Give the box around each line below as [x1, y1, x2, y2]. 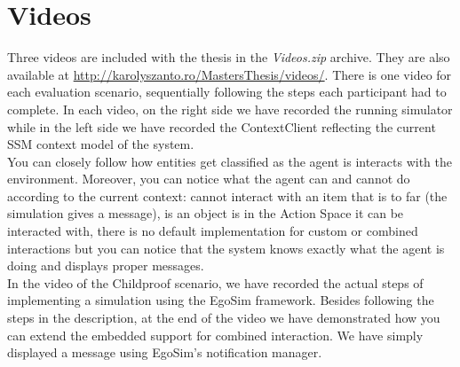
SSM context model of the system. [7, 135, 194, 153]
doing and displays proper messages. [7, 256, 204, 275]
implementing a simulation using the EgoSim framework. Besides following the [7, 291, 434, 309]
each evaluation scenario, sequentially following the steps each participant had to [7, 82, 447, 101]
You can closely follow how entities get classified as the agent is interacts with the [7, 152, 453, 170]
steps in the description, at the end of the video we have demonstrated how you [7, 308, 440, 327]
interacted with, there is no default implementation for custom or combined [7, 222, 418, 240]
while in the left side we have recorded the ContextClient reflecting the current [7, 117, 436, 136]
